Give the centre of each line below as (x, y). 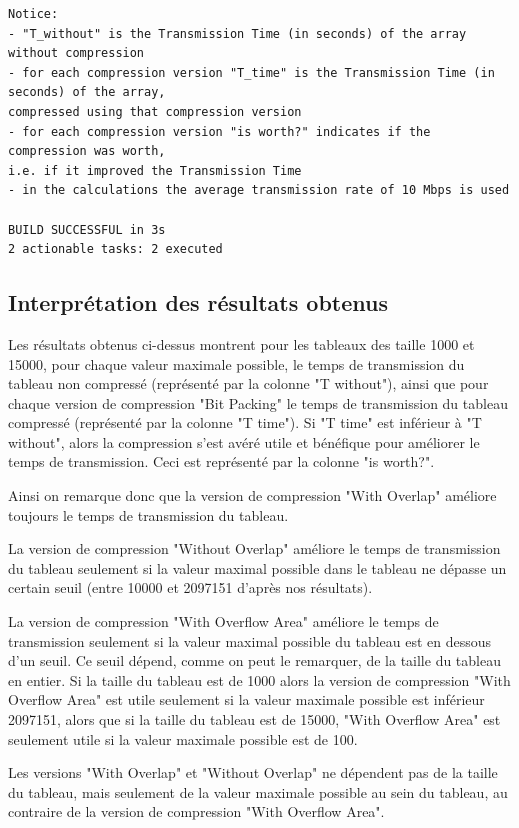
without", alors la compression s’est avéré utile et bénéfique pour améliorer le (244, 441)
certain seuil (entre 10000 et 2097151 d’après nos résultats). (190, 587)
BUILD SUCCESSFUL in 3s (87, 229)
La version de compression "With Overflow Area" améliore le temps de (223, 621)
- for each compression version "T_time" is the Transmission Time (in (251, 72)
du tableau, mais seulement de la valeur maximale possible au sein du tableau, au (258, 791)
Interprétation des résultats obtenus (198, 302)
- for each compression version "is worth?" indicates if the (219, 131)
